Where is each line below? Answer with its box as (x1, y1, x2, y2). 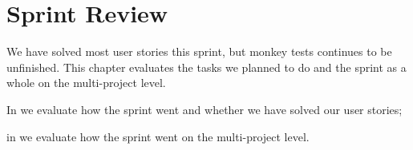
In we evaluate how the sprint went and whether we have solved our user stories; (6, 101, 403, 117)
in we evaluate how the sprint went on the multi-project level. (6, 128, 310, 144)
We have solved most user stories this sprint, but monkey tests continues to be (6, 43, 392, 60)
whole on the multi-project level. (6, 74, 166, 91)
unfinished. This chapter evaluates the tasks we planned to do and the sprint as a (6, 58, 407, 75)
